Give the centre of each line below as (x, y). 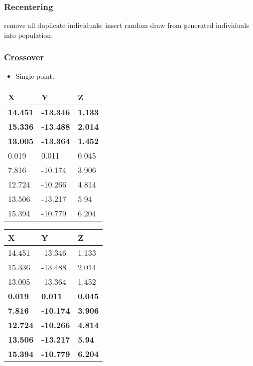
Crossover (24, 57)
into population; (29, 35)
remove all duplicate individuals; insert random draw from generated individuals (126, 25)
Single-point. (35, 76)
